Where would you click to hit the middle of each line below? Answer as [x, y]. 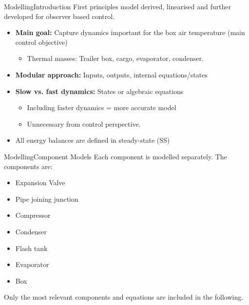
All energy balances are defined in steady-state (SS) [93, 140]
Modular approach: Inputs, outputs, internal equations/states [111, 74]
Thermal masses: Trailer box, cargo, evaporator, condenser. [115, 58]
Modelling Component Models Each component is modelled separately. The [115, 156]
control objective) [41, 42]
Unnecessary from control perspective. [84, 124]
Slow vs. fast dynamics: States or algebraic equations [99, 91]
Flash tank [31, 248]
